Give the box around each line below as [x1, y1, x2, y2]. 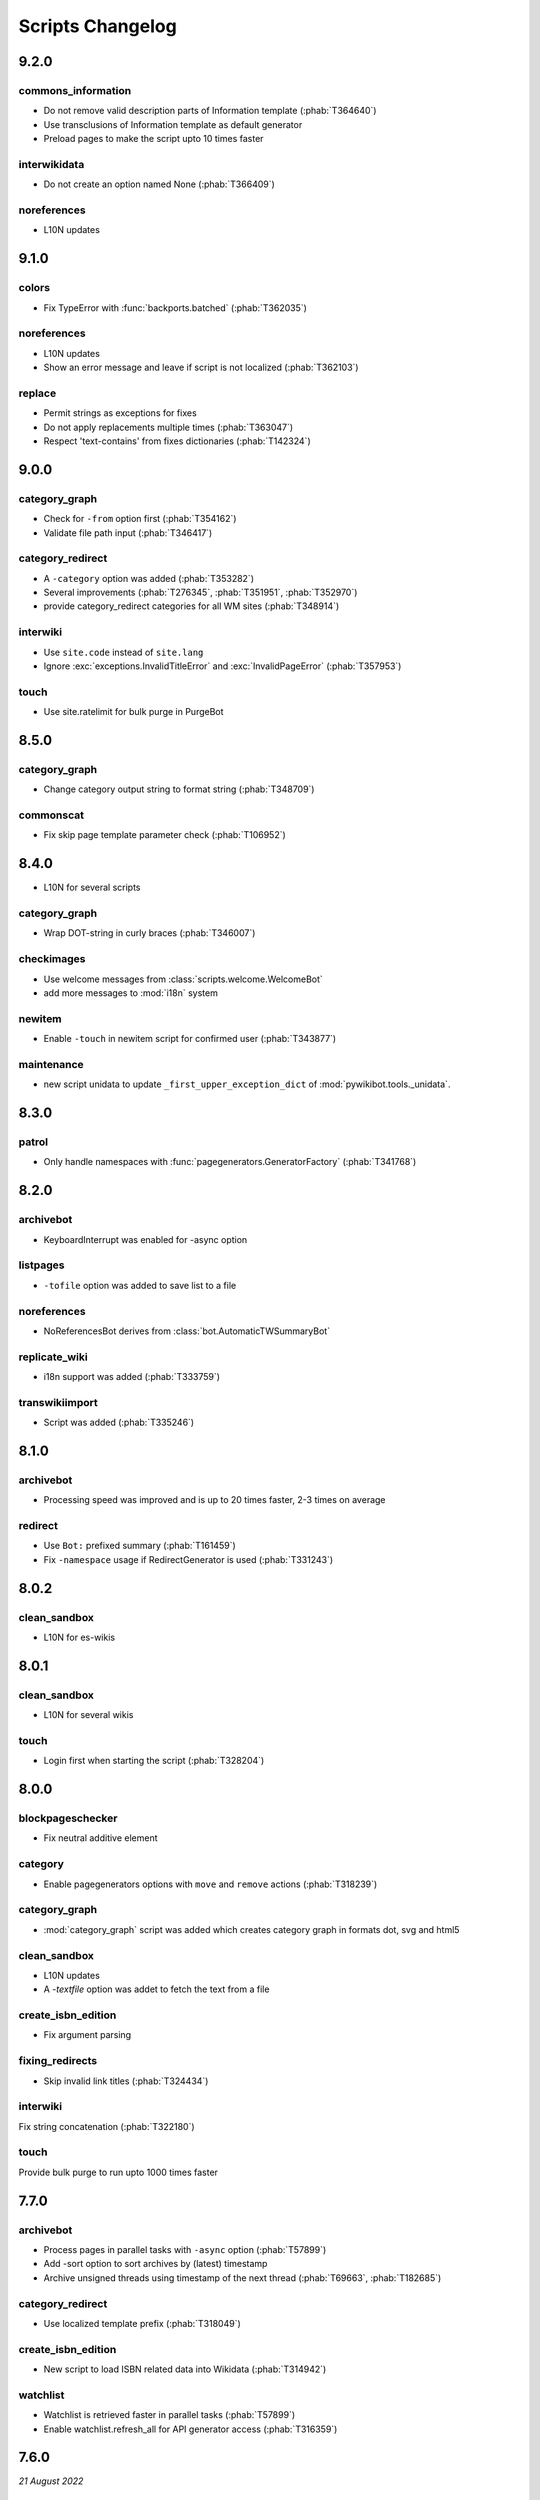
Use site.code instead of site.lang [43, 646, 204, 658]
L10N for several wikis [43, 1709, 134, 1721]
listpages [18, 1258, 65, 1272]
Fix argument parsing [43, 2029, 132, 2041]
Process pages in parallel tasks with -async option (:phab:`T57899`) [43, 2243, 327, 2255]
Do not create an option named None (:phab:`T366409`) [43, 178, 275, 190]
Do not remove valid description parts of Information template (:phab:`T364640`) [43, 105, 377, 117]
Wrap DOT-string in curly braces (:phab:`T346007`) [43, 927, 256, 939]
